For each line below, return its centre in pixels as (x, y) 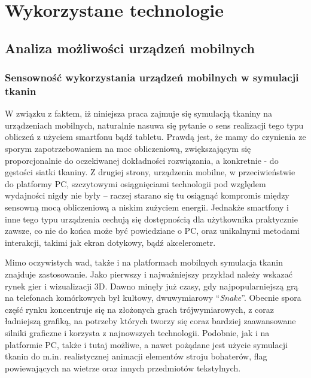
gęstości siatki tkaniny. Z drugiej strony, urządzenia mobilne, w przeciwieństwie (150, 172)
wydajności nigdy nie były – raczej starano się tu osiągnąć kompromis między (147, 195)
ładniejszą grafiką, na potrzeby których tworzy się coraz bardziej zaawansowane (150, 321)
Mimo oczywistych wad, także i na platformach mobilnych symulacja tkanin (144, 262)
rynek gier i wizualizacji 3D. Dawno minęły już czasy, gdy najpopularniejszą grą (152, 286)
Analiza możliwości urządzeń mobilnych (130, 48)
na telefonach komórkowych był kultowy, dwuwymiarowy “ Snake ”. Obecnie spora (153, 298)
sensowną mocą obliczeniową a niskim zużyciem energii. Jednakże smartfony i (147, 207)
